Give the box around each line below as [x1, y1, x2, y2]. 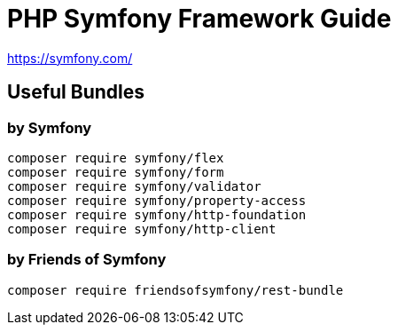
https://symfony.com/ [7, 50, 133, 66]
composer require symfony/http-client [7, 221, 277, 236]
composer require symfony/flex [7, 150, 224, 165]
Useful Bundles [7, 81, 144, 104]
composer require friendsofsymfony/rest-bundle [7, 282, 344, 297]
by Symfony [7, 118, 92, 137]
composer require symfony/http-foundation [7, 207, 307, 222]
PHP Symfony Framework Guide [7, 4, 392, 34]
